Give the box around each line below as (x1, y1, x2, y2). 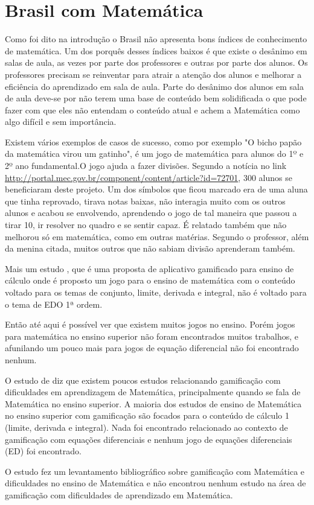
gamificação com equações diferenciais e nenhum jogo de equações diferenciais (5, 433, 292, 445)
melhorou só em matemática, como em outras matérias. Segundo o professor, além (5, 230, 309, 243)
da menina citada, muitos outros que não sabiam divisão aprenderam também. (5, 242, 295, 255)
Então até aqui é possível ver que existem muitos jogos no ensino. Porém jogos (5, 318, 295, 331)
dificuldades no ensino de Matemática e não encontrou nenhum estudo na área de (5, 477, 306, 489)
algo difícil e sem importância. (5, 115, 117, 128)
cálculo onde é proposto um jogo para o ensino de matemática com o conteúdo (5, 274, 295, 287)
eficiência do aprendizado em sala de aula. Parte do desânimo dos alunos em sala (5, 80, 304, 92)
